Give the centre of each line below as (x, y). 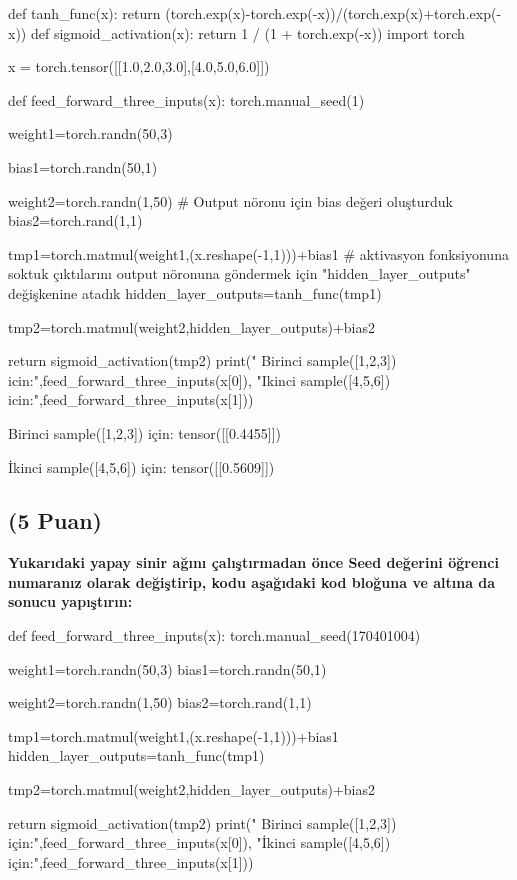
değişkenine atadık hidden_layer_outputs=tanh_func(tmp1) (195, 292)
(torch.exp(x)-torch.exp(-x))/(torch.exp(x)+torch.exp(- (333, 13)
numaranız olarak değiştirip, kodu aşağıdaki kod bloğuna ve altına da (252, 581)
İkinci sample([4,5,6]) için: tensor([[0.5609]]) (141, 466)
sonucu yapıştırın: (70, 601)
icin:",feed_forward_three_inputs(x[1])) (131, 399)
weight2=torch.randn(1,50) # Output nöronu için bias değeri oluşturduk (230, 200)
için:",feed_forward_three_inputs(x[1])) (131, 861)
